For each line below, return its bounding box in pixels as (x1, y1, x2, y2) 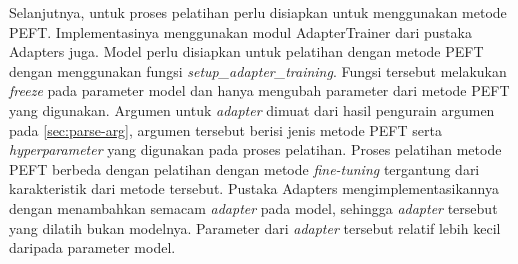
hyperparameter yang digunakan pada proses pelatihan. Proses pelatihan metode (9, 139, 502, 160)
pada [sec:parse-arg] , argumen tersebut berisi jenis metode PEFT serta (9, 119, 442, 140)
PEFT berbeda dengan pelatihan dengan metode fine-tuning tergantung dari (9, 158, 480, 179)
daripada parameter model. (9, 237, 176, 258)
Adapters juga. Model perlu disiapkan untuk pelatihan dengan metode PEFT (9, 41, 484, 62)
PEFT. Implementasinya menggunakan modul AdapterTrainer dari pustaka (9, 21, 472, 42)
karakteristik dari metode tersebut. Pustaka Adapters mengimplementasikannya (9, 178, 500, 199)
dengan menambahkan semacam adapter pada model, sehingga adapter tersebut (9, 197, 498, 218)
